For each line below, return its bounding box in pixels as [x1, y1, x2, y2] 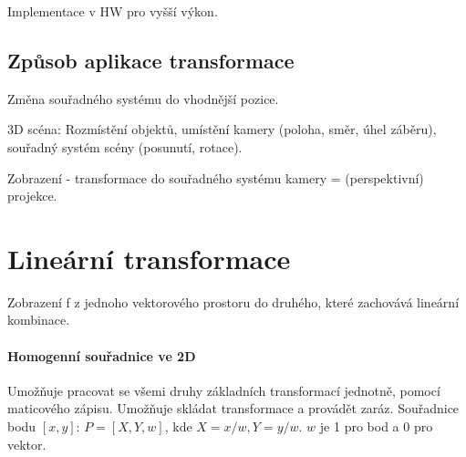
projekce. [7, 186, 57, 205]
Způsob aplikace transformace [7, 46, 295, 74]
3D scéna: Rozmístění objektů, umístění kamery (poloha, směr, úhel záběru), [7, 119, 437, 139]
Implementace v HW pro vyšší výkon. [7, 2, 218, 20]
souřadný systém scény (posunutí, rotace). [7, 137, 243, 156]
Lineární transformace [7, 239, 291, 276]
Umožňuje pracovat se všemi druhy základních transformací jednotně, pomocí [7, 380, 440, 400]
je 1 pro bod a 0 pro [319, 417, 433, 436]
